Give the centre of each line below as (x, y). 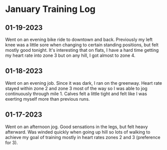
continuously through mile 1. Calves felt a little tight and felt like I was (76, 94)
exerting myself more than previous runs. (47, 99)
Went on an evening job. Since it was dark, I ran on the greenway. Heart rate (84, 83)
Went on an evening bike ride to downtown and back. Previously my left (79, 39)
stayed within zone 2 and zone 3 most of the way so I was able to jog (76, 88)
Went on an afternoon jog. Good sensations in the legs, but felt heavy (77, 127)
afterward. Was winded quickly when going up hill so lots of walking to (78, 132)
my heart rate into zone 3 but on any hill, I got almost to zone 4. (70, 55)
